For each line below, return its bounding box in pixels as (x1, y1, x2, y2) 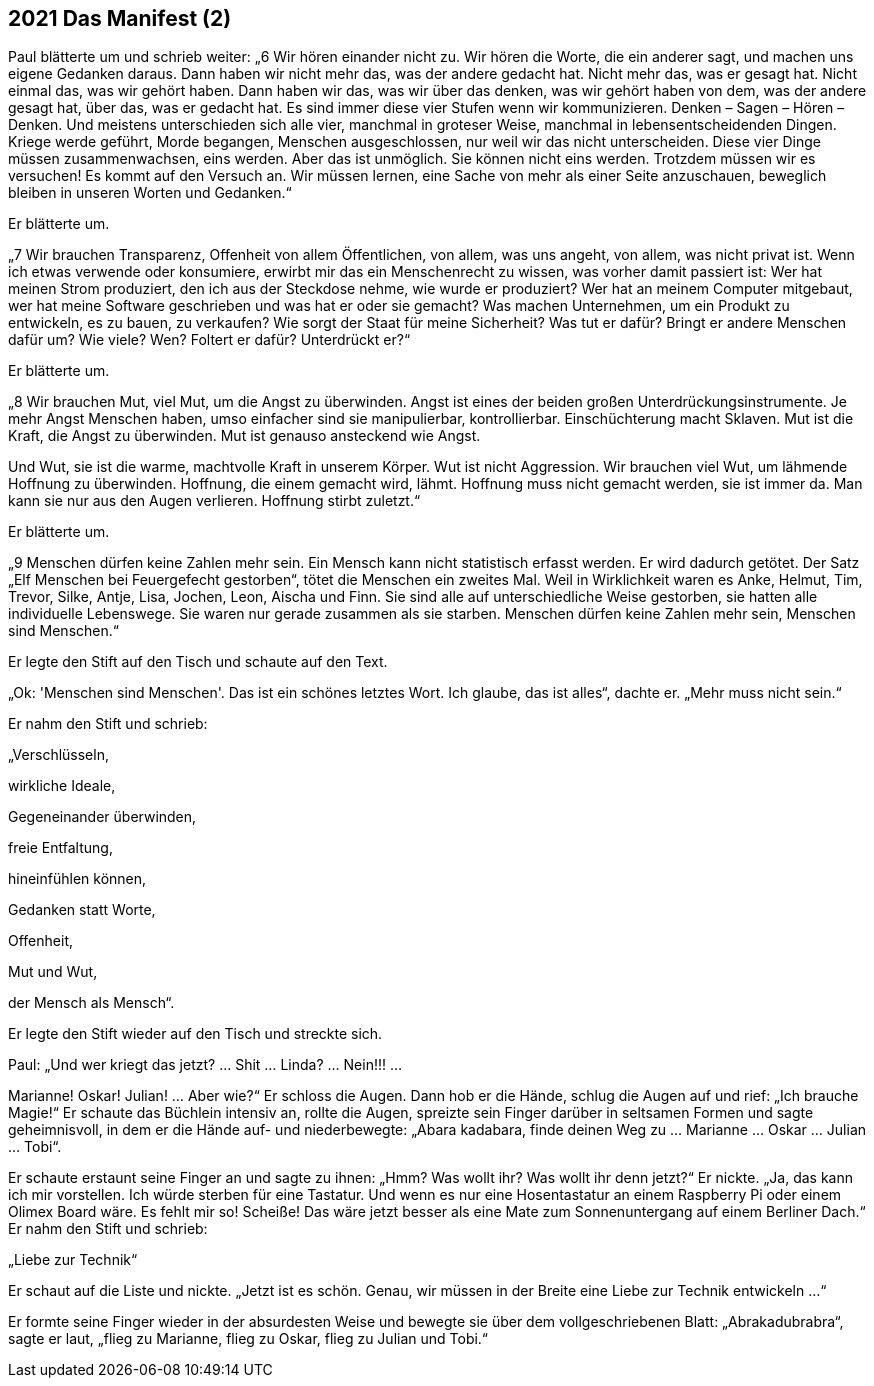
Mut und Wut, (8, 963, 98, 981)
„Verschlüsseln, (8, 746, 109, 764)
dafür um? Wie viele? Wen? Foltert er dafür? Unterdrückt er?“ (8, 331, 411, 349)
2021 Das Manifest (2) (8, 6, 232, 31)
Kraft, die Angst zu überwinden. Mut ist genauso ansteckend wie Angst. (8, 427, 481, 445)
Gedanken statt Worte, (8, 901, 156, 919)
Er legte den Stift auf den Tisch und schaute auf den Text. (8, 653, 388, 671)
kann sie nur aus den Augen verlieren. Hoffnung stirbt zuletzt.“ (8, 492, 421, 510)
